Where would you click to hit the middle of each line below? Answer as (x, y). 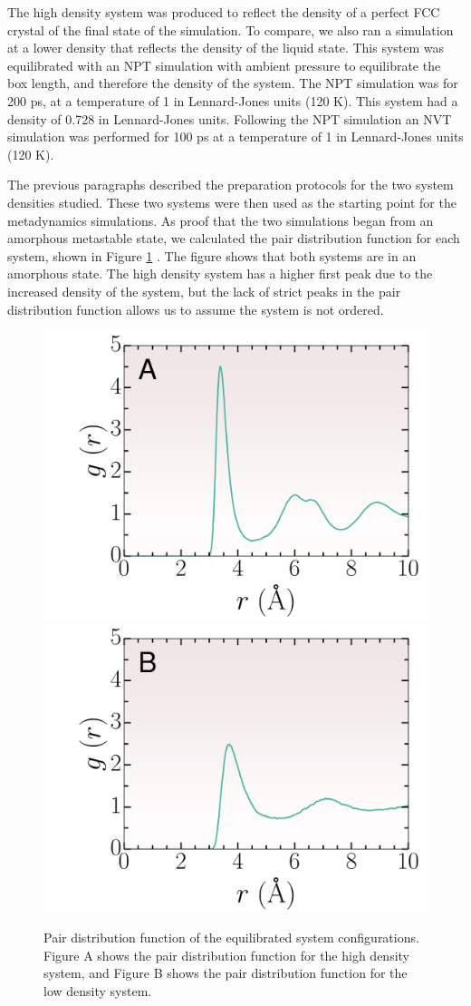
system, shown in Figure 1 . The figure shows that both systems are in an (212, 255)
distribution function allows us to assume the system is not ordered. (196, 309)
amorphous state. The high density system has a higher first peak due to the (220, 273)
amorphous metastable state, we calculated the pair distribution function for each (234, 238)
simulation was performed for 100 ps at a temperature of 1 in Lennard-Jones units (235, 137)
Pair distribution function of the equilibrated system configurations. (231, 938)
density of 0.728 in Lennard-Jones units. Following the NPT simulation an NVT (230, 118)
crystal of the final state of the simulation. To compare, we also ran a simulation (231, 29)
